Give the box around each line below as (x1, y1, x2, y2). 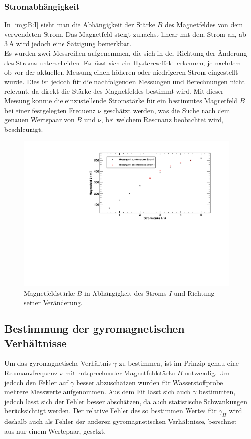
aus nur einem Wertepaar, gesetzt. (4, 425, 106, 436)
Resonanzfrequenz (4, 367, 58, 377)
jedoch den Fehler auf (4, 377, 68, 387)
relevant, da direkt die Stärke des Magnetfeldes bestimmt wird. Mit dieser (4, 86, 224, 96)
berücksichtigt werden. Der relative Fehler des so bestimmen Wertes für (4, 406, 217, 416)
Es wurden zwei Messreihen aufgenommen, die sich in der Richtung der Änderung (4, 48, 247, 58)
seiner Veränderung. (24, 297, 83, 308)
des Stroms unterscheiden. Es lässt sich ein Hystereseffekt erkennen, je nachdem (4, 57, 241, 67)
